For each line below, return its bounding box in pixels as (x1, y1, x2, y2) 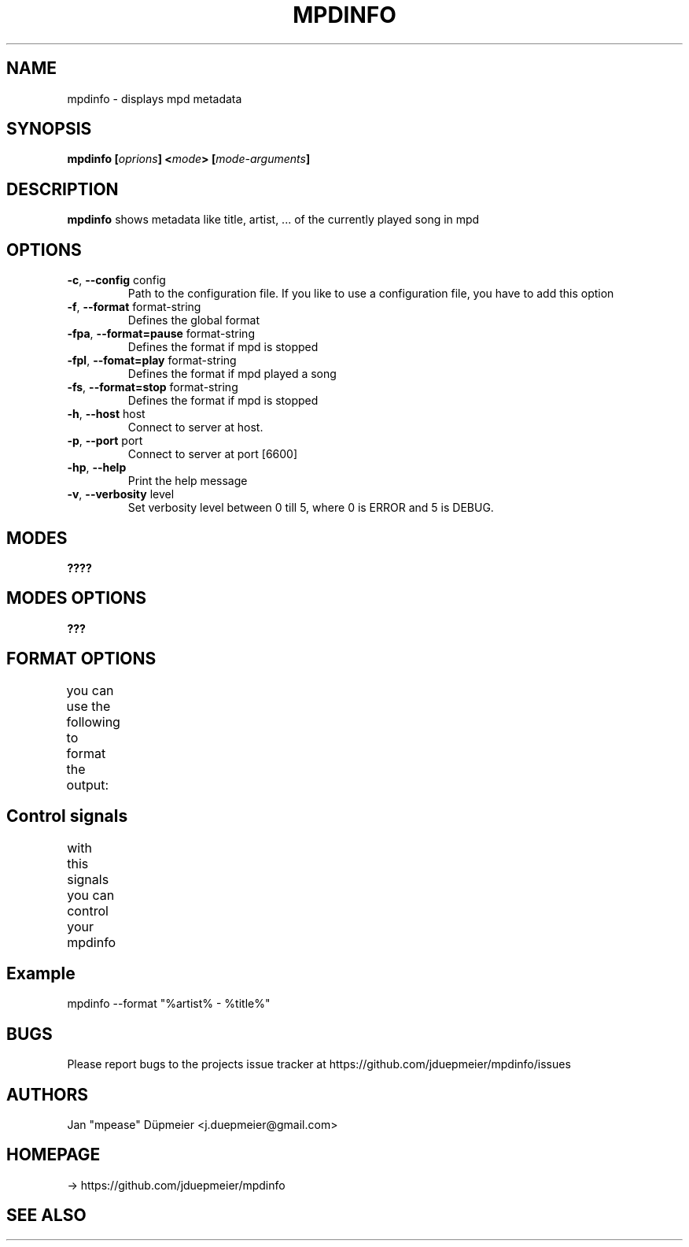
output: (66, 776, 109, 793)
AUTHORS (6, 1084, 89, 1105)
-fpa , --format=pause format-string (67, 327, 255, 341)
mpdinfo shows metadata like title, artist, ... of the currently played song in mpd (67, 213, 480, 227)
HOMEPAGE (6, 1145, 101, 1165)
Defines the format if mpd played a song (127, 367, 337, 381)
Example (6, 963, 76, 983)
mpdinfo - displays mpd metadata (67, 91, 242, 105)
